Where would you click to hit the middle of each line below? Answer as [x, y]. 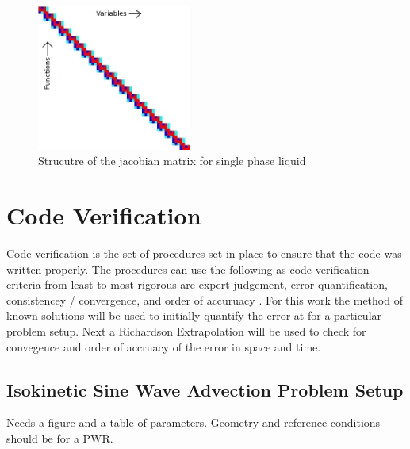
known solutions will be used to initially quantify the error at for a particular [194, 315]
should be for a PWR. [60, 438]
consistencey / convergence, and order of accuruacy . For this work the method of [205, 299]
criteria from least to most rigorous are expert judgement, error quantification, [197, 284]
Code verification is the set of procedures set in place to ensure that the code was [204, 253]
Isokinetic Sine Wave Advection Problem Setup [205, 389]
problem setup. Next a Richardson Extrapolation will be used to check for [186, 331]
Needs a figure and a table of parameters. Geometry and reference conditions [194, 422]
